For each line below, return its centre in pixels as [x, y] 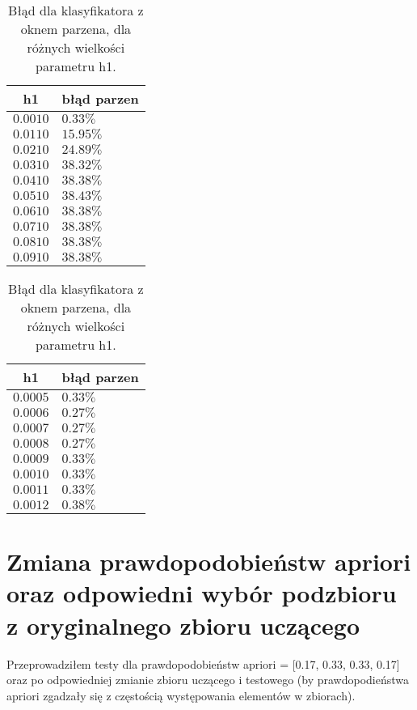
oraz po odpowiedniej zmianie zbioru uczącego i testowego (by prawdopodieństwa [208, 680]
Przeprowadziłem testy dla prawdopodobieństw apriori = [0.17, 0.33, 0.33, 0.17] [203, 663]
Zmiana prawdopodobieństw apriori [209, 561]
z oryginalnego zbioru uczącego [183, 625]
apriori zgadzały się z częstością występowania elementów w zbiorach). [181, 695]
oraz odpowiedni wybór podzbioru [202, 593]
